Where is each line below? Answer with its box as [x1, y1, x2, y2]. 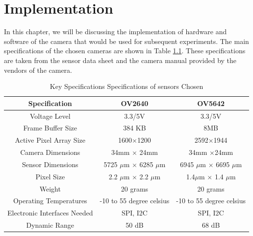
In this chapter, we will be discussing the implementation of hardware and [4, 26, 227, 37]
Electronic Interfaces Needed [7, 208, 93, 218]
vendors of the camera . [4, 64, 72, 75]
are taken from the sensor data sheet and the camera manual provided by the [4, 55, 237, 65]
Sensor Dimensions [22, 159, 78, 169]
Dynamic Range [26, 220, 75, 230]
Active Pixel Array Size [15, 135, 85, 145]
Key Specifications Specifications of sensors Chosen [50, 81, 203, 91]
